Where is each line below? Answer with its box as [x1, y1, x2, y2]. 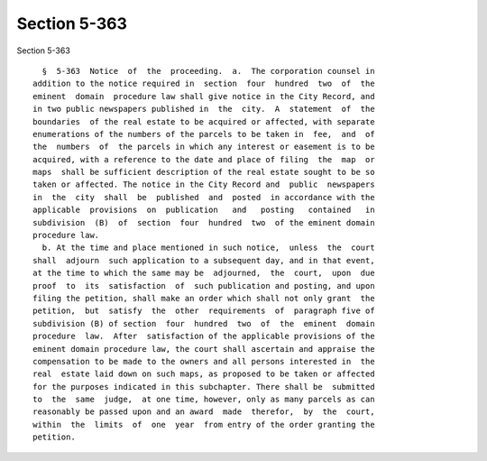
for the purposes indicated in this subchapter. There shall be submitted [32, 382, 375, 392]
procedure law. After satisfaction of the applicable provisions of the [32, 331, 375, 342]
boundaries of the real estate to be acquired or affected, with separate [32, 116, 375, 126]
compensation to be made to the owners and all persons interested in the [32, 356, 375, 366]
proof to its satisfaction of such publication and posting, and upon [32, 281, 375, 290]
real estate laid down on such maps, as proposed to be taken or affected [32, 369, 375, 379]
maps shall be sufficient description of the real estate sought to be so [32, 167, 375, 178]
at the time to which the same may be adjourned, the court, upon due [32, 268, 375, 279]
